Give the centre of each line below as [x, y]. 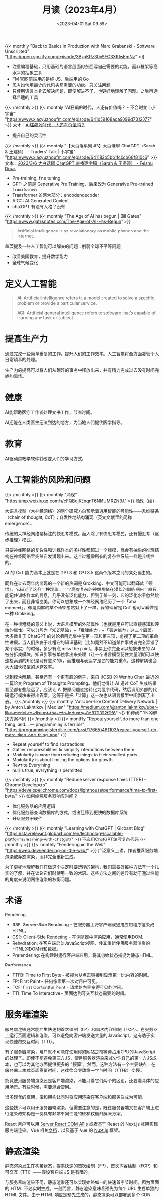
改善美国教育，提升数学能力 [40, 256]
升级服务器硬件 [27, 818]
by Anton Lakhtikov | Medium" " [37, 707]
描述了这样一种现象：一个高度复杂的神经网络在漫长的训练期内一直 [86, 589]
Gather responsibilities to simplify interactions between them [73, 749]
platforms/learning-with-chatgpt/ [38, 839]
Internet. [25, 236]
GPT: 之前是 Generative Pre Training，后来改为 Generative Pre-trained [83, 184]
